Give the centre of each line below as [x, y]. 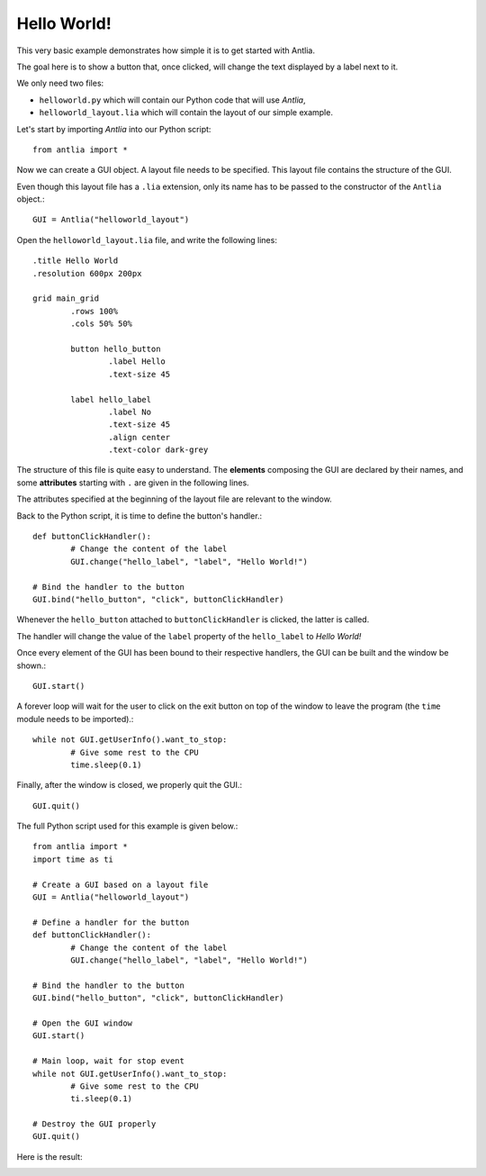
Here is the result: [49, 1156]
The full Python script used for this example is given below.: [127, 826]
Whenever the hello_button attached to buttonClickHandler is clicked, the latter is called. [193, 620]
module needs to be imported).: [75, 719]
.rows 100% [94, 311]
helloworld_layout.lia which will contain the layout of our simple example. [186, 113]
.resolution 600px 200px [87, 273]
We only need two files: [60, 83]
